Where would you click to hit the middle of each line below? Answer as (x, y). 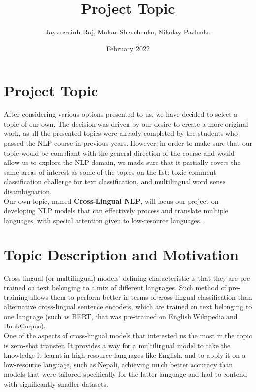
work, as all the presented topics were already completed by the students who (121, 133)
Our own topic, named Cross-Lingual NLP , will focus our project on (111, 201)
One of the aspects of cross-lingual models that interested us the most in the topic (128, 336)
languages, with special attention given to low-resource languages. (103, 220)
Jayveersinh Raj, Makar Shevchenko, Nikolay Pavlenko (128, 32)
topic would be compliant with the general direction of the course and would (119, 152)
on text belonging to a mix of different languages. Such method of (127, 287)
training (16, 297)
